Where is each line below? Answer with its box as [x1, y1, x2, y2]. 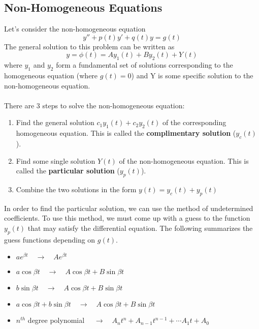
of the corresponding [162, 117, 226, 128]
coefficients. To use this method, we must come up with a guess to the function [4, 213, 250, 223]
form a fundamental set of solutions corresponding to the [56, 59, 233, 70]
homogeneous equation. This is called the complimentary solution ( [16, 128, 236, 138]
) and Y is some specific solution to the [131, 70, 253, 80]
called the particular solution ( [16, 165, 120, 176]
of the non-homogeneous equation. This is [119, 155, 249, 166]
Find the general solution [16, 117, 94, 128]
